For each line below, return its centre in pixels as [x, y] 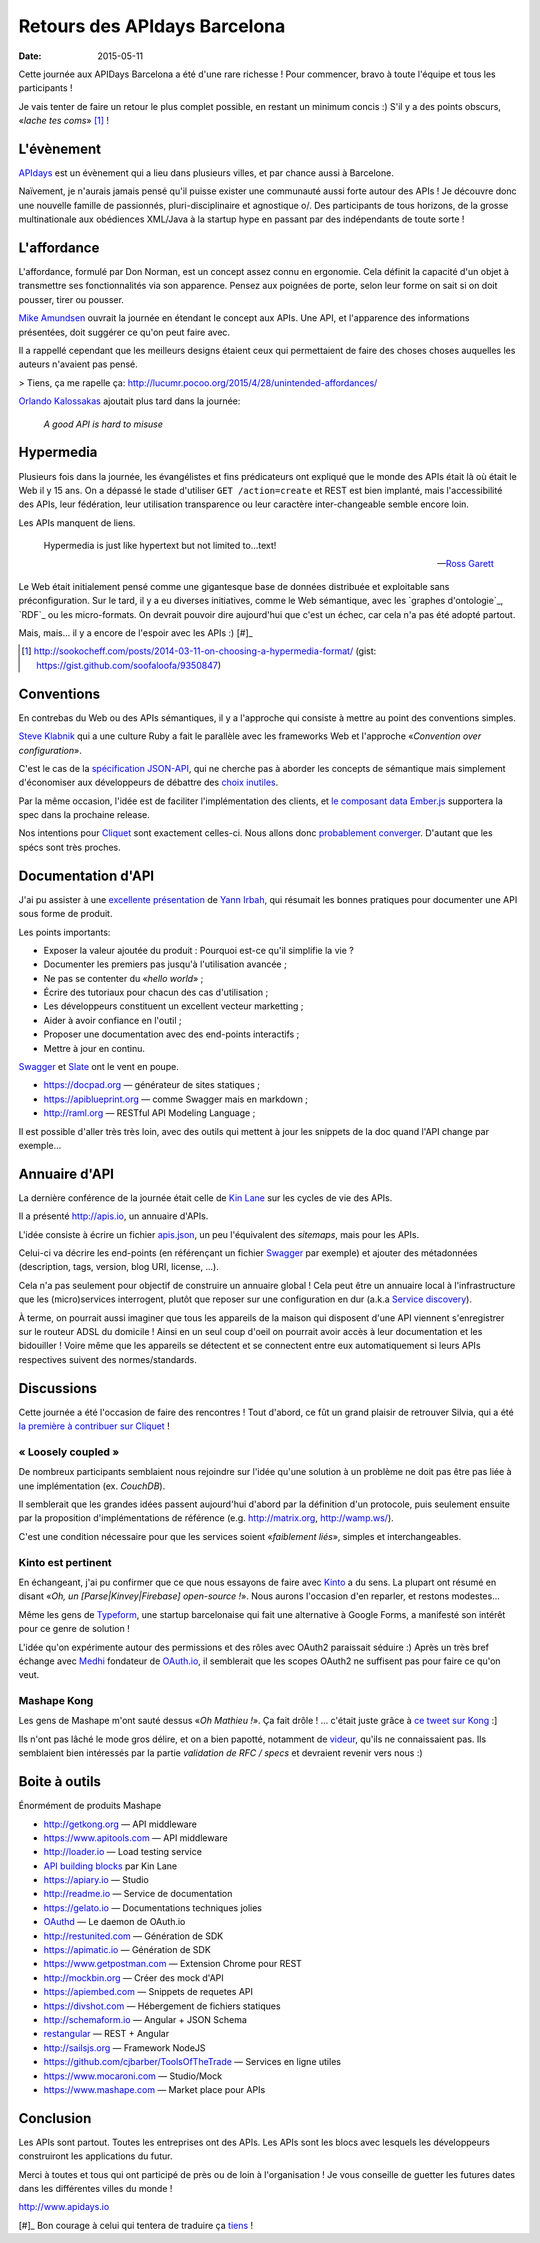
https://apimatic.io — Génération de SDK [127, 1950]
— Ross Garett [465, 564]
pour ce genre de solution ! [74, 1629]
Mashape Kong [56, 1701]
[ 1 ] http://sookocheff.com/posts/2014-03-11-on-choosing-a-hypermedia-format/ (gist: [199, 651]
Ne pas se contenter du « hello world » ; [123, 978]
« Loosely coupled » [69, 1452]
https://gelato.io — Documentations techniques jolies [153, 1907]
